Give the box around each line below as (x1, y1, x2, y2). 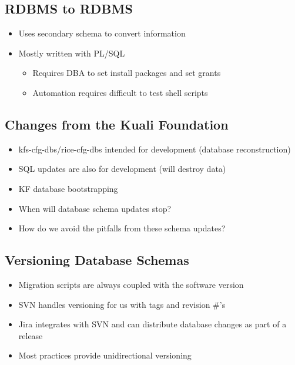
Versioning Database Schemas (5, 251, 189, 269)
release (18, 329, 43, 341)
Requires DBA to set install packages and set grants (32, 67, 221, 79)
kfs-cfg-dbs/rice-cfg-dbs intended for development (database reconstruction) (18, 142, 291, 155)
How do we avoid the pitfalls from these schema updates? (18, 222, 226, 234)
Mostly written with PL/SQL (18, 47, 125, 59)
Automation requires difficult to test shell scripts (32, 86, 208, 98)
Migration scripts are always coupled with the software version (18, 278, 244, 290)
